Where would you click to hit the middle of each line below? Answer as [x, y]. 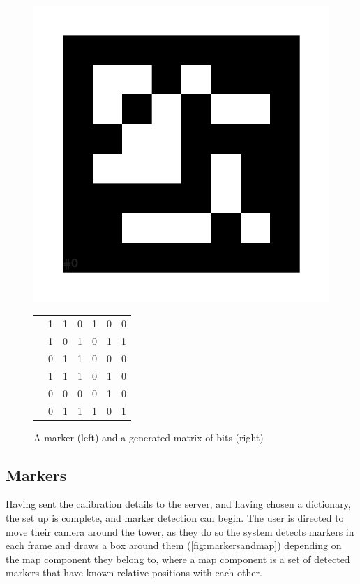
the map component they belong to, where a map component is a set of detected [178, 558]
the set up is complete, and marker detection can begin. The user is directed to [175, 518]
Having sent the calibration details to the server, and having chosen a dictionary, [178, 504]
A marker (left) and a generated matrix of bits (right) [149, 437]
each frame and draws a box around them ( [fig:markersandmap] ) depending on [174, 545]
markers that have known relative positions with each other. [134, 572]
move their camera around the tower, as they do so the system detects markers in [180, 531]
